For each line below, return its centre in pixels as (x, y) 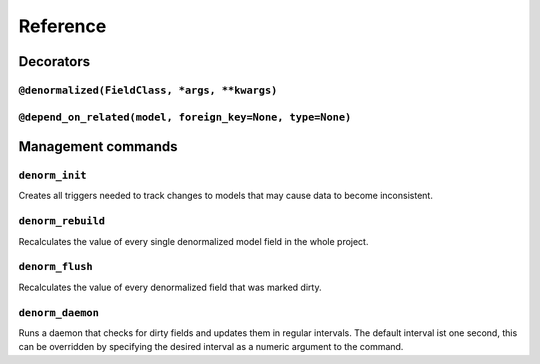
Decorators (54, 61)
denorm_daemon (59, 312)
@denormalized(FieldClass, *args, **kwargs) (148, 90)
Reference (62, 26)
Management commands (98, 146)
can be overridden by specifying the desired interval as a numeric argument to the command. (211, 347)
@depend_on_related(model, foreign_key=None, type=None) (185, 117)
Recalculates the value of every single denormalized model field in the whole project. (193, 241)
